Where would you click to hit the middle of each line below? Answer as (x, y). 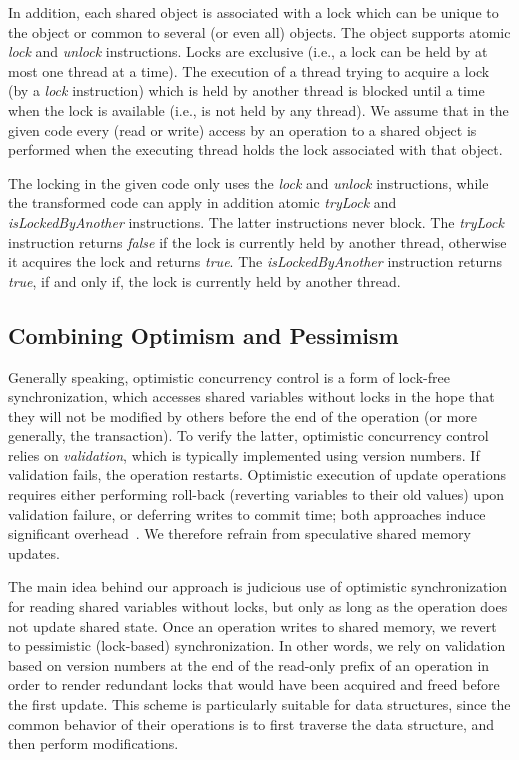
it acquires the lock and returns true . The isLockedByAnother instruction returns (255, 261)
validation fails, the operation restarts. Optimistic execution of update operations (257, 474)
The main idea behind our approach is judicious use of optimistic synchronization (258, 586)
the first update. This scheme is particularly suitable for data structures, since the (259, 704)
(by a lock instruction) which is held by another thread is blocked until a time (246, 90)
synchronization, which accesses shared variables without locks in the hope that (251, 396)
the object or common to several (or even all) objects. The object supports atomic (259, 31)
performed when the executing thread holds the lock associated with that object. (255, 149)
